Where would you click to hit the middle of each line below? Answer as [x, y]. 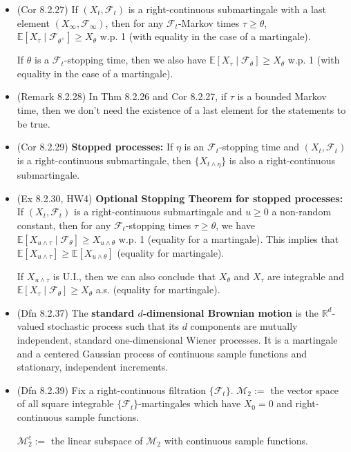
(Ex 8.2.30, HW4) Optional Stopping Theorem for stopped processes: [180, 198]
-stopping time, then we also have [135, 60]
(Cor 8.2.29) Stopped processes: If [95, 147]
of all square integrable [65, 403]
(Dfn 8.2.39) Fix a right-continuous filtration [112, 390]
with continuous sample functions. [236, 440]
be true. [34, 123]
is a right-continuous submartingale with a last [227, 9]
